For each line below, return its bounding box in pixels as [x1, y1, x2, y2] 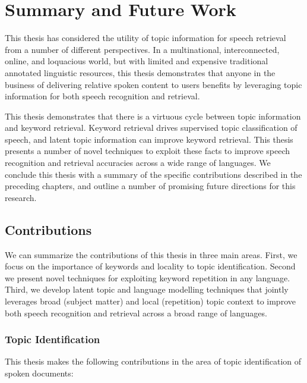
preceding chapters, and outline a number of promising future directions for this [5, 180, 296, 192]
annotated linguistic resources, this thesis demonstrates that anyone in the [5, 66, 276, 79]
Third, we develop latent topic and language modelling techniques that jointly [5, 283, 289, 296]
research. [5, 191, 37, 203]
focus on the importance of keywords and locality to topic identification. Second [5, 260, 296, 272]
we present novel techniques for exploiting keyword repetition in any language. [5, 271, 290, 284]
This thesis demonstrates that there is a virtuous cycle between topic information [5, 109, 301, 122]
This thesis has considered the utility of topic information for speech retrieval [5, 32, 286, 44]
